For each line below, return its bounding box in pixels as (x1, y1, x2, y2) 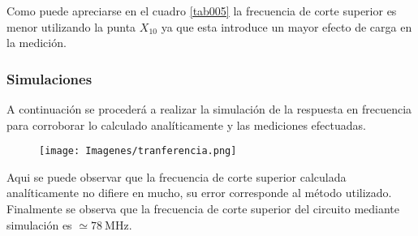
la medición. (6, 34, 67, 51)
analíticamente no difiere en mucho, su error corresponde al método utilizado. (6, 184, 392, 201)
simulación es (6, 216, 72, 233)
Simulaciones (6, 68, 93, 88)
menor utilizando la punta (6, 18, 136, 35)
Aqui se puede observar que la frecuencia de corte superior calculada (6, 168, 347, 185)
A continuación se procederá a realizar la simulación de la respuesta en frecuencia (6, 101, 412, 117)
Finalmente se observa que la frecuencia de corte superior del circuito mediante (6, 200, 400, 217)
